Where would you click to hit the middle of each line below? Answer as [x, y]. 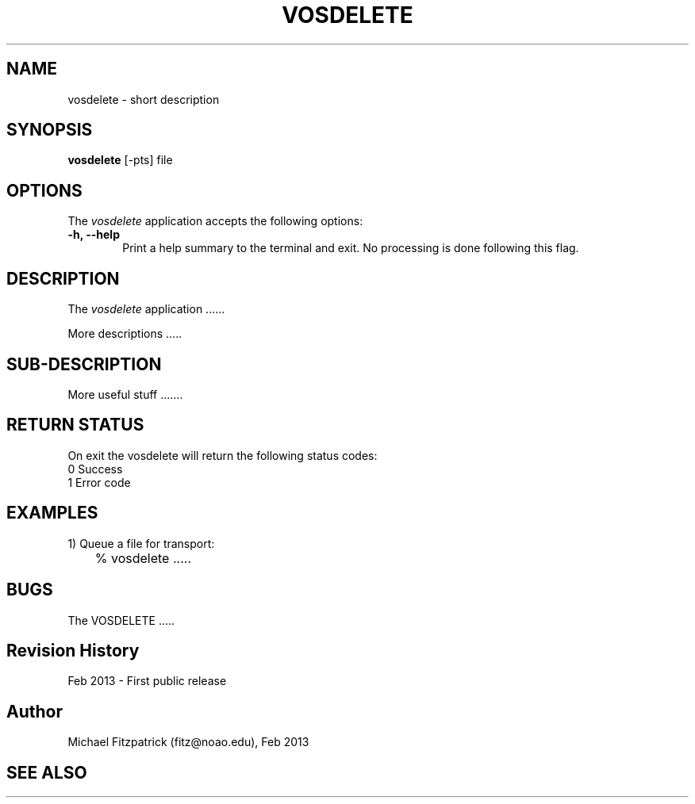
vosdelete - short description [144, 99]
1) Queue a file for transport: [141, 543]
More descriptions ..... [125, 334]
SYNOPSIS [50, 130]
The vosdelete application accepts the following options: [215, 221]
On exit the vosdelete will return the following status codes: [223, 455]
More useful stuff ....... [125, 394]
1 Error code [99, 482]
